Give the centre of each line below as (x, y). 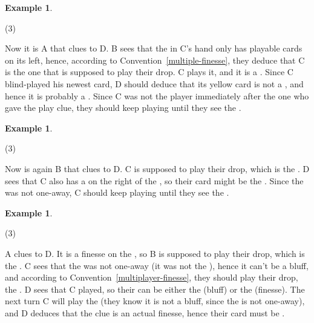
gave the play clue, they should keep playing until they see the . (123, 108)
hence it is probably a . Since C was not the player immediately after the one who (157, 95)
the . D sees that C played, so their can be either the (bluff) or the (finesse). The (155, 289)
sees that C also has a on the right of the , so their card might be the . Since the (154, 180)
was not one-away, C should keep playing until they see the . (117, 192)
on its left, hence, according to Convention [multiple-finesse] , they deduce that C (155, 60)
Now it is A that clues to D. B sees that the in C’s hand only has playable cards (154, 48)
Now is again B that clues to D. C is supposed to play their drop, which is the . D (157, 168)
